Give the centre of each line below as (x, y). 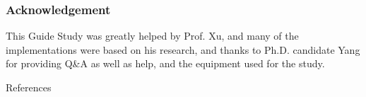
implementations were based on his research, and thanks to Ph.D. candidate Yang (183, 49)
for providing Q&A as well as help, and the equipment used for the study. (165, 63)
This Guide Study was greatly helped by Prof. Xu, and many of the (152, 36)
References (29, 87)
